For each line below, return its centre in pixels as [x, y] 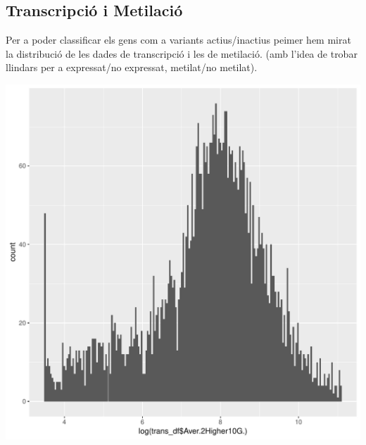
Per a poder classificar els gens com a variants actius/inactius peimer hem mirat [178, 40]
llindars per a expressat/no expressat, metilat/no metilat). [132, 67]
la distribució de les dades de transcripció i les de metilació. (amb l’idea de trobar [182, 53]
